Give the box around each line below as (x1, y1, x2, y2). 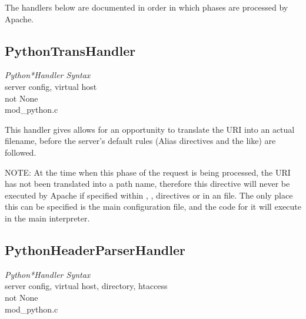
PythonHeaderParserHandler (5, 240, 185, 258)
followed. (5, 146, 36, 158)
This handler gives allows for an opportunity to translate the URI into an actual (5, 123, 295, 135)
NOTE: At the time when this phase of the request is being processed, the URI (5, 166, 291, 178)
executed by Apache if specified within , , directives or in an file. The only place (5, 189, 293, 201)
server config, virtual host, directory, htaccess (5, 280, 168, 292)
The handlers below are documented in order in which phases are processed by (5, 1, 288, 13)
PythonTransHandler (5, 41, 136, 59)
